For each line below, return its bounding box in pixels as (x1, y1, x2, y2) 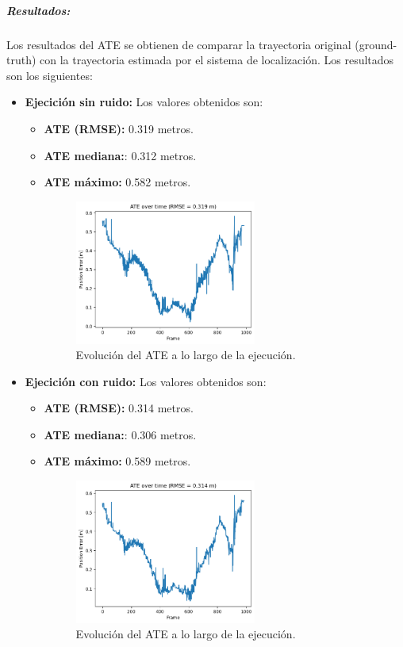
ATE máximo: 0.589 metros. (44, 453, 191, 469)
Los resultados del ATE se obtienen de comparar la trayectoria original (6, 36, 351, 52)
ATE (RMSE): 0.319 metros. (44, 120, 194, 136)
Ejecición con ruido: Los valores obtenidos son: (25, 373, 267, 389)
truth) (6, 52, 36, 68)
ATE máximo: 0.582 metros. (44, 174, 191, 190)
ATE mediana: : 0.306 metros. (44, 426, 197, 442)
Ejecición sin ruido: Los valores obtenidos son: (25, 94, 263, 110)
